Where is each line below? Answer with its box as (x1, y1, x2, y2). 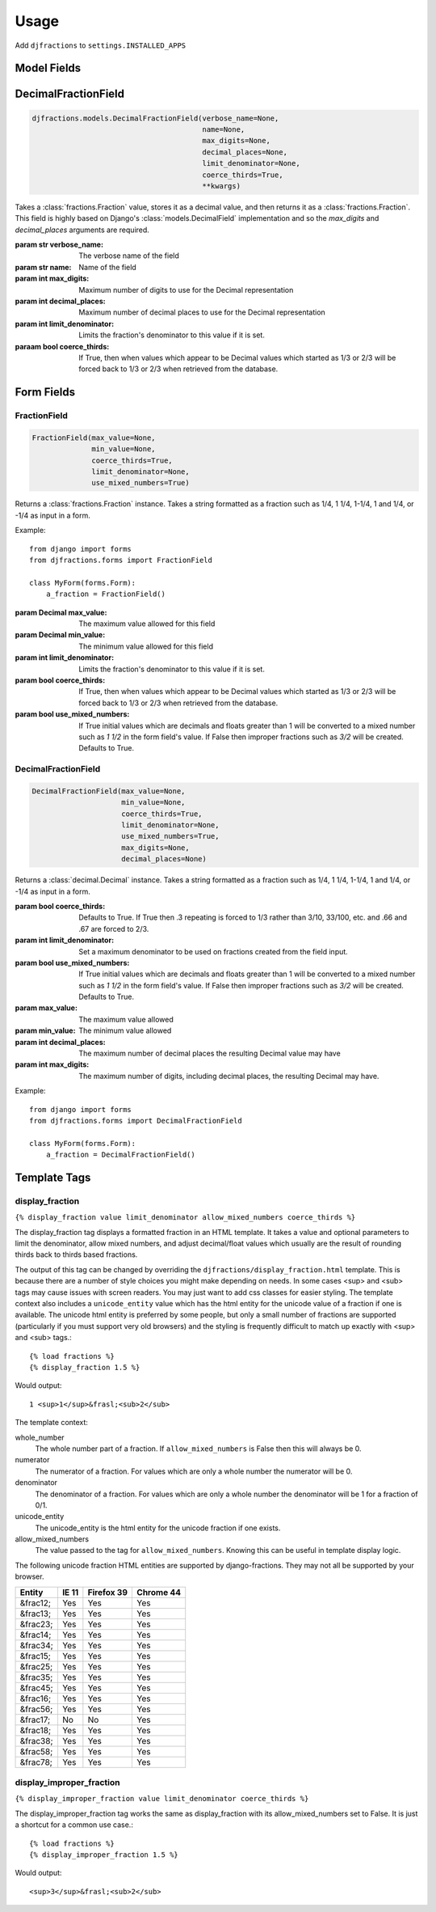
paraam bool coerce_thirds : (15, 341, 110, 351)
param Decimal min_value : (15, 630, 106, 640)
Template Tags (15, 1170, 91, 1184)
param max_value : (15, 1003, 78, 1013)
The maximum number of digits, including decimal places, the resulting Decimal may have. (78, 1071, 379, 1081)
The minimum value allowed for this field (78, 641, 214, 651)
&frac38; (19, 1735, 53, 1746)
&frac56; (19, 1703, 53, 1715)
